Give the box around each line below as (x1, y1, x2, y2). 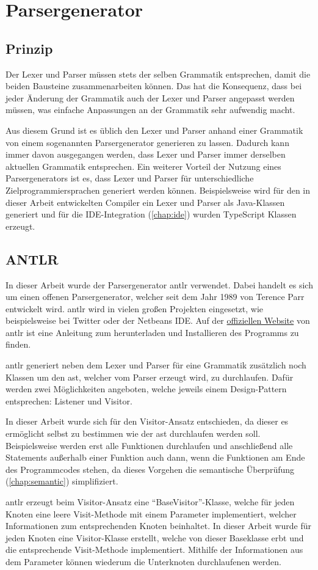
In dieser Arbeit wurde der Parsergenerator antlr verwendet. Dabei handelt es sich (5, 278, 313, 291)
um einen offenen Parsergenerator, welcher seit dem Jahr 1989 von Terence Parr (5, 290, 305, 303)
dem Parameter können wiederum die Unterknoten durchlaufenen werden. (5, 555, 281, 568)
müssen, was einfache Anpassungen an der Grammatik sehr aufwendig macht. (5, 103, 295, 116)
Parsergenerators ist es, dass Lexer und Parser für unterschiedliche (5, 172, 254, 185)
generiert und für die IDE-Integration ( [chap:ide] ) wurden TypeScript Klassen (5, 208, 297, 221)
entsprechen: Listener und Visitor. (5, 394, 132, 407)
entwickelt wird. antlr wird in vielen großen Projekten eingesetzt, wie (5, 302, 264, 315)
